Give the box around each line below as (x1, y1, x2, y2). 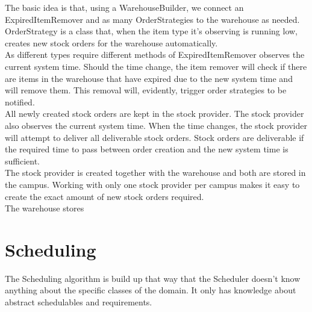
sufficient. (5, 154, 40, 167)
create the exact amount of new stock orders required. (5, 190, 204, 202)
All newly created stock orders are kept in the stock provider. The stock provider (5, 107, 304, 120)
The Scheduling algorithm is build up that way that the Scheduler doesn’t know (5, 272, 301, 284)
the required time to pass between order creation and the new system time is (5, 143, 289, 155)
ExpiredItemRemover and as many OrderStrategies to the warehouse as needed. (5, 13, 300, 25)
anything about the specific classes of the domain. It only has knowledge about (5, 284, 296, 296)
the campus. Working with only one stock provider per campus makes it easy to (5, 178, 300, 190)
